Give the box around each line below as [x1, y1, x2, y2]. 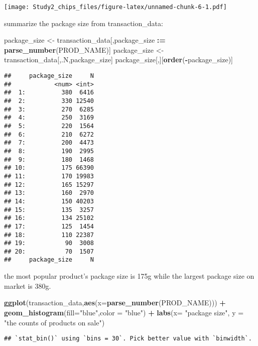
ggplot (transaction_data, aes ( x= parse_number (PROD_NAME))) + [4, 297, 226, 308]
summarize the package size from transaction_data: [4, 18, 163, 28]
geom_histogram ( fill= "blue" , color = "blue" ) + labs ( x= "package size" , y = [4, 307, 244, 317]
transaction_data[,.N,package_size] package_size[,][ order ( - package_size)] [4, 54, 233, 65]
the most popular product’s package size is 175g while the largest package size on [4, 271, 254, 281]
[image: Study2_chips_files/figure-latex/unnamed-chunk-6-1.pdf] [4, 4, 227, 11]
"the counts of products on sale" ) [4, 317, 105, 327]
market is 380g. [4, 280, 51, 291]
